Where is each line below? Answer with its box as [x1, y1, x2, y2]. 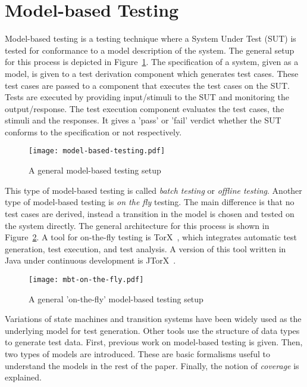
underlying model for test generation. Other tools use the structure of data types [5, 324, 300, 336]
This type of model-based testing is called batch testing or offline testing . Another [5, 184, 302, 196]
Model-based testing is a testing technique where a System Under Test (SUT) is [5, 32, 296, 45]
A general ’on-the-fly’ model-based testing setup [29, 292, 203, 305]
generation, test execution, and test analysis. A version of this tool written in [5, 242, 286, 255]
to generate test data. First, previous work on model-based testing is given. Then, [5, 336, 303, 348]
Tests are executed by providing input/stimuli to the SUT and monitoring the [5, 91, 289, 103]
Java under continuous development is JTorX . [5, 254, 176, 267]
